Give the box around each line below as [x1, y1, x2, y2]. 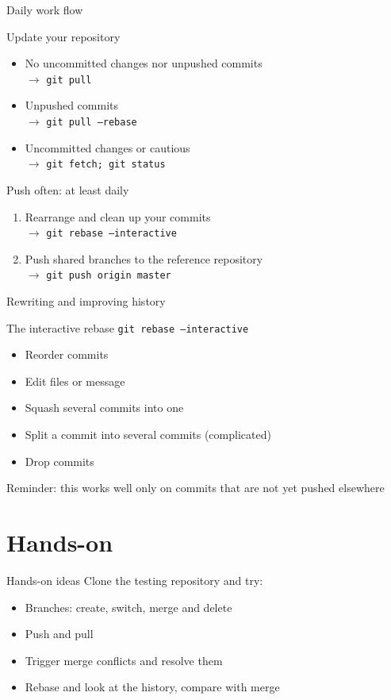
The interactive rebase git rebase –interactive [6, 319, 249, 336]
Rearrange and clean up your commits [25, 208, 211, 225]
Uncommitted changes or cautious [25, 139, 190, 156]
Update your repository [6, 28, 121, 44]
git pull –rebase [46, 117, 137, 129]
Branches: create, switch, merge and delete [25, 598, 232, 615]
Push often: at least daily [6, 181, 129, 198]
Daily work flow [6, 2, 83, 17]
